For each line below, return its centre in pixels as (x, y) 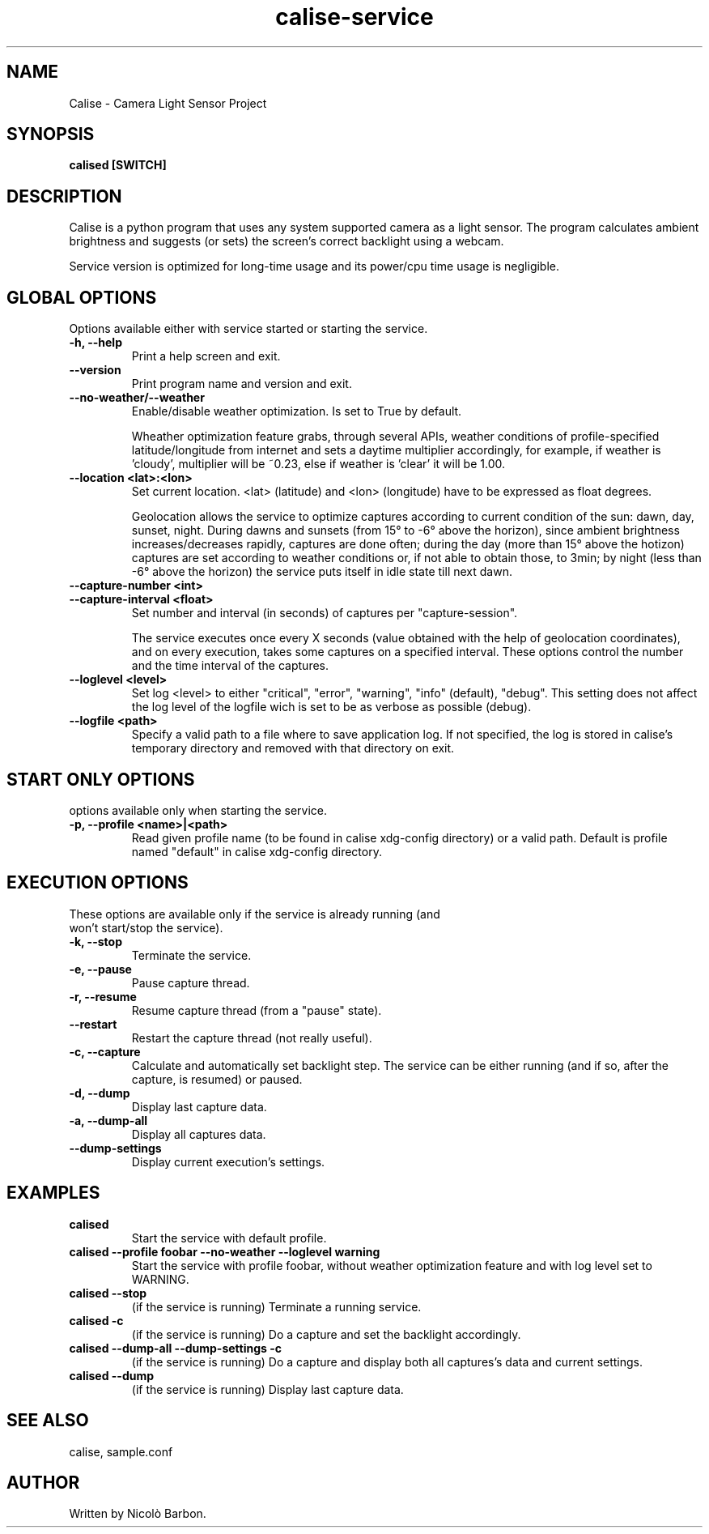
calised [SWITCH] (118, 165)
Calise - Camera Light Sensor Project (168, 103)
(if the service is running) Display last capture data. (267, 1389)
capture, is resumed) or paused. (217, 1079)
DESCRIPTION (64, 196)
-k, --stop (96, 941)
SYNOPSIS (51, 134)
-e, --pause (100, 969)
